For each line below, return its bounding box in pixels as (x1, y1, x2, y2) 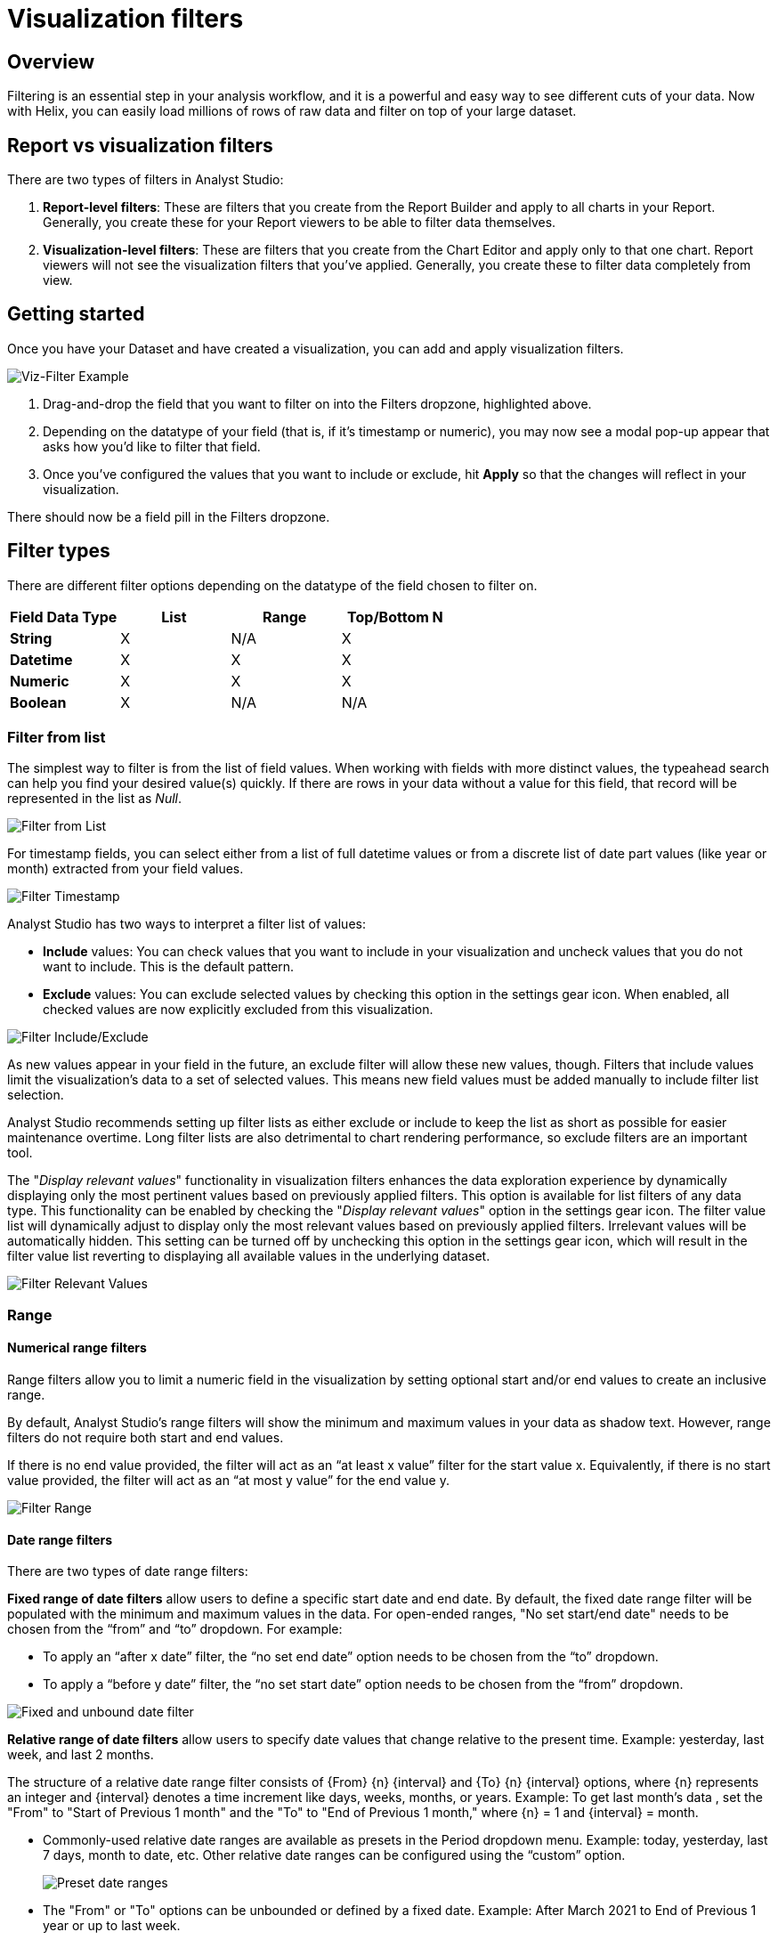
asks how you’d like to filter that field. (43, 438, 261, 454)
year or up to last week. (43, 1918, 181, 1934)
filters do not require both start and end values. (7, 1430, 284, 1446)
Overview (7, 50, 95, 73)
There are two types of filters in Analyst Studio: (7, 172, 284, 188)
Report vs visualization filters (7, 134, 273, 157)
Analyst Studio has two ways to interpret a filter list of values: (7, 916, 366, 932)
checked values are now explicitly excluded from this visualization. (43, 1002, 434, 1018)
